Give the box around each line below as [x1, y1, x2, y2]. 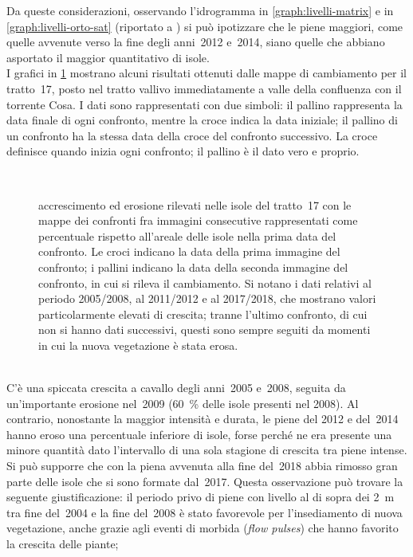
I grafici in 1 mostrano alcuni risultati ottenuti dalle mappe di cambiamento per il [6, 65, 407, 81]
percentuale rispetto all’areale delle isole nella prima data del [38, 227, 336, 244]
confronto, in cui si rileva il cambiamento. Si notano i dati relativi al [38, 274, 372, 291]
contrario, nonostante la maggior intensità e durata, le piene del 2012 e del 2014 [6, 410, 399, 427]
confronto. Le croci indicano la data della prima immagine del [38, 243, 340, 260]
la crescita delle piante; [6, 535, 119, 551]
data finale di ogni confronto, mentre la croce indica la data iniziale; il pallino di [6, 112, 398, 128]
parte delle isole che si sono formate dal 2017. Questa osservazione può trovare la [6, 473, 403, 489]
